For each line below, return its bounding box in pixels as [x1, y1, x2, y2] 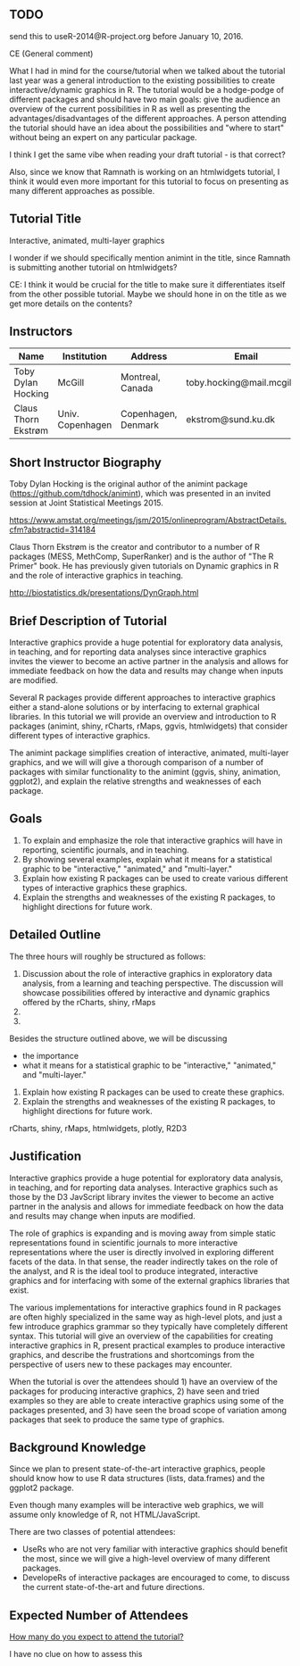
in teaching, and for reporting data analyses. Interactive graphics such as [9, 1182, 279, 1193]
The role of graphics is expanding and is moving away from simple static [9, 1228, 277, 1238]
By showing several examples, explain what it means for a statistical [21, 854, 272, 864]
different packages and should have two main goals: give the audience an [9, 94, 281, 104]
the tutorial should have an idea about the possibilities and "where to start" [9, 122, 285, 133]
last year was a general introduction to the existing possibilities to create [9, 75, 275, 86]
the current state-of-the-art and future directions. [21, 1582, 205, 1593]
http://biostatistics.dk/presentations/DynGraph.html [9, 587, 199, 598]
